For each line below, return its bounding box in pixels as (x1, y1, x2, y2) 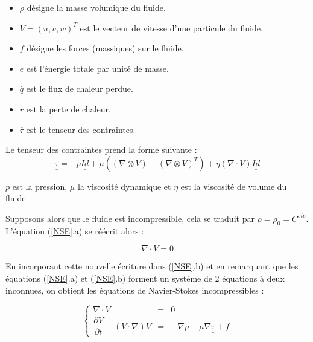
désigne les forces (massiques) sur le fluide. (27, 42, 184, 54)
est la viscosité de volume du (180, 179, 287, 192)
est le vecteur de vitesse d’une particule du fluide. (80, 21, 263, 34)
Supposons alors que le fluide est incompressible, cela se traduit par (5, 211, 255, 224)
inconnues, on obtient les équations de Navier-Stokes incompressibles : (5, 283, 264, 296)
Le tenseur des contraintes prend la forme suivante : (5, 143, 197, 156)
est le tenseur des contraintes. (26, 123, 136, 135)
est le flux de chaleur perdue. (26, 82, 133, 95)
